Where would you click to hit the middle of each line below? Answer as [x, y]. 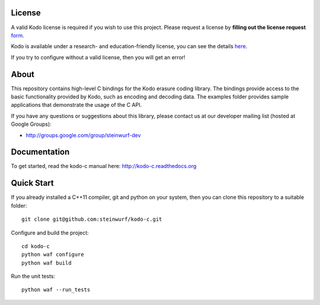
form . [17, 35]
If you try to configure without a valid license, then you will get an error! [98, 57]
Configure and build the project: [50, 233]
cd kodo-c [36, 246]
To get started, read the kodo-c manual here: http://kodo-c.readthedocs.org [104, 166]
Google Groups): [31, 124]
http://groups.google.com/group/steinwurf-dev [84, 135]
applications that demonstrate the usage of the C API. [76, 105]
